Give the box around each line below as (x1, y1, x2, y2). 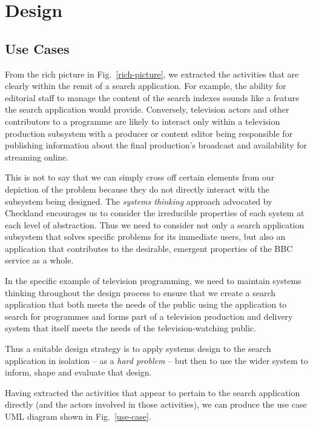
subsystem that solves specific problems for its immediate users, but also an (5, 230, 286, 243)
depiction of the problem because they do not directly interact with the (5, 182, 269, 195)
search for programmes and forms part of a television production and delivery (5, 309, 293, 322)
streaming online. (5, 150, 69, 163)
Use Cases (5, 39, 70, 58)
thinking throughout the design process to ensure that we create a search (5, 286, 276, 299)
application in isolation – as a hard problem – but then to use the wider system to (5, 354, 308, 366)
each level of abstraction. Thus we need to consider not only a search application (5, 218, 305, 231)
